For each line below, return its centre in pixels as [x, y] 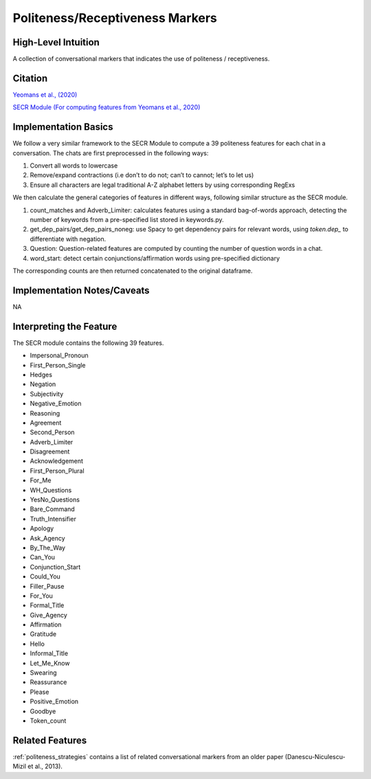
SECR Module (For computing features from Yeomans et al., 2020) [106, 107]
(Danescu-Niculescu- [315, 756]
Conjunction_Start [55, 567]
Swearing [44, 673]
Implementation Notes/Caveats [81, 290]
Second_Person [52, 432]
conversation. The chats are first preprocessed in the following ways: [111, 153]
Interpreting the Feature [65, 326]
